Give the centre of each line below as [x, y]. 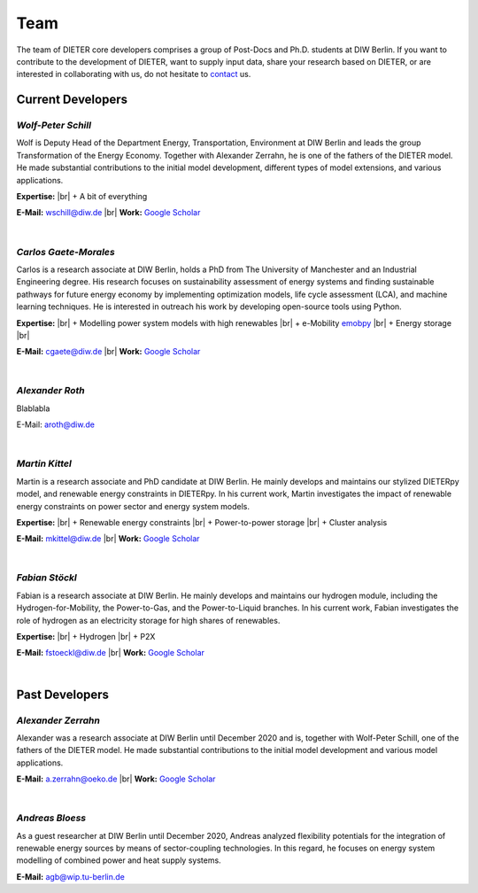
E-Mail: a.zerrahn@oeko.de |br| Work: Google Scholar [116, 779]
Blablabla [33, 408]
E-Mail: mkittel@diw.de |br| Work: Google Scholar [108, 539]
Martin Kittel [44, 463]
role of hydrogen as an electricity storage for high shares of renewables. [148, 620]
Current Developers [72, 100]
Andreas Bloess [51, 818]
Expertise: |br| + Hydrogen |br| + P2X [86, 637]
